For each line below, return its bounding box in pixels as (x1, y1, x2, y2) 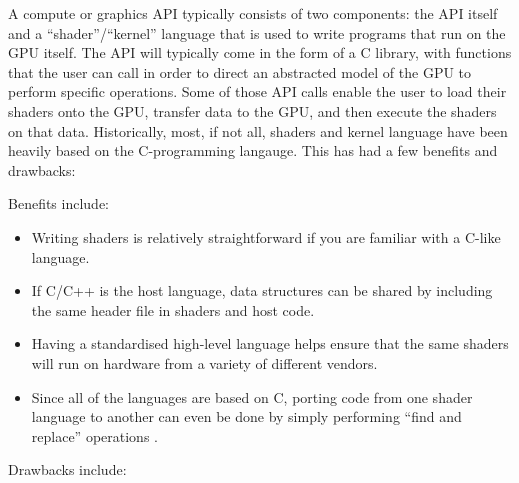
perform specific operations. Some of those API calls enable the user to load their (8, 81, 507, 102)
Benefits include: (8, 193, 109, 214)
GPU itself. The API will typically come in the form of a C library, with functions (8, 42, 512, 63)
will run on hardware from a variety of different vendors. (31, 352, 378, 373)
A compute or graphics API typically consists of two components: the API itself (8, 3, 498, 23)
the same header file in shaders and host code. (31, 299, 315, 320)
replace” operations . (31, 425, 158, 446)
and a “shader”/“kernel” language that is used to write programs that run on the (8, 22, 506, 43)
